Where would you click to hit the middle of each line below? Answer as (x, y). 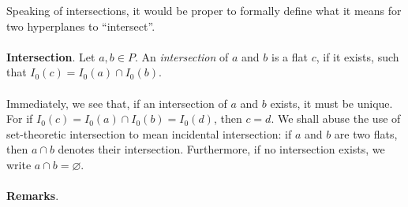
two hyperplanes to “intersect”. (81, 26)
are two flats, (366, 133)
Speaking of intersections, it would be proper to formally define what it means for (204, 10)
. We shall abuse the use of (336, 118)
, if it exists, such (357, 56)
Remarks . (33, 196)
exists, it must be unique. (331, 103)
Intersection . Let (51, 56)
